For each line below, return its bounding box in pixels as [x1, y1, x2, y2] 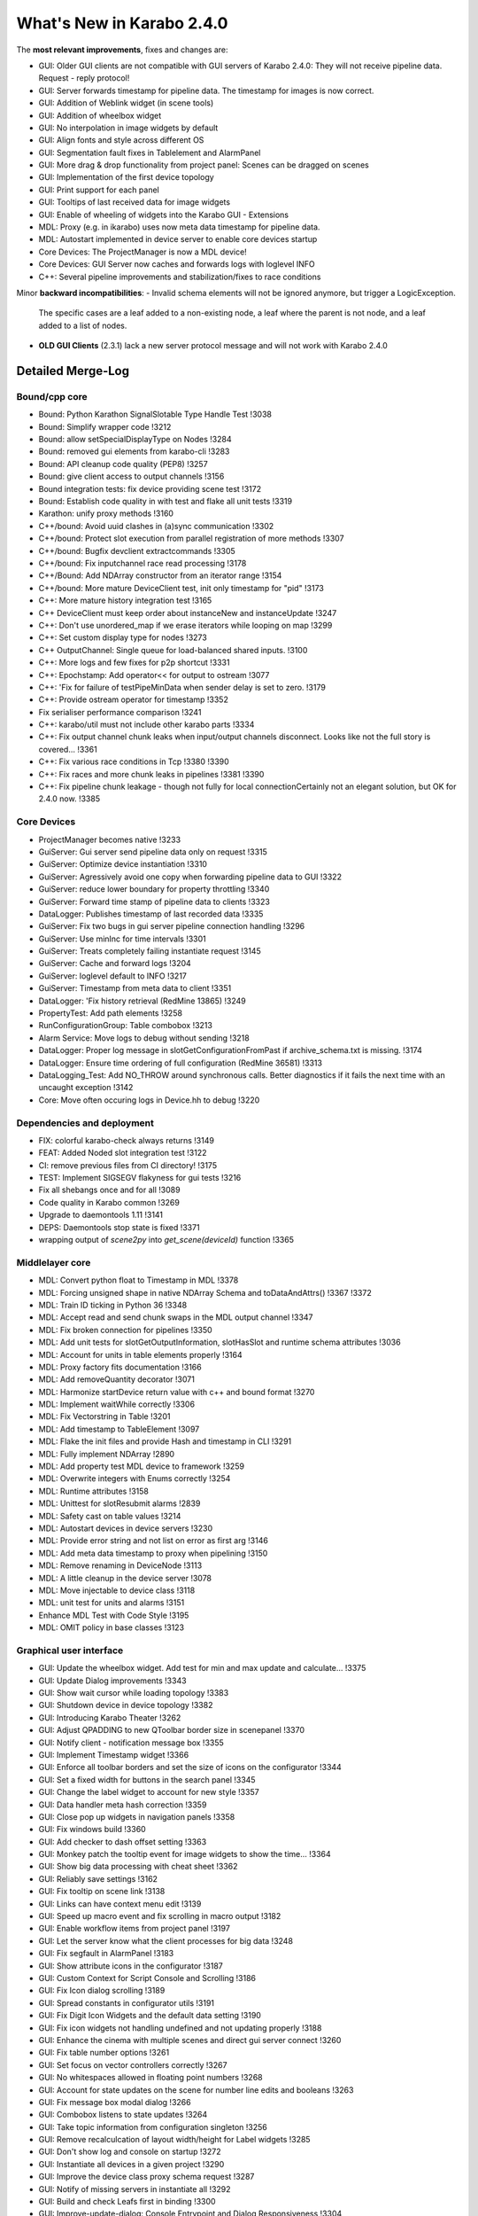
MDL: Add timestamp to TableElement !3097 [38, 1424, 200, 1434]
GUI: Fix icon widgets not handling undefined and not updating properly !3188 [38, 2022, 322, 2033]
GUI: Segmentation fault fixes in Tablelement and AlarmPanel [38, 147, 261, 158]
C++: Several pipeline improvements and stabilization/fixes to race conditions [38, 271, 321, 282]
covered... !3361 [38, 744, 97, 754]
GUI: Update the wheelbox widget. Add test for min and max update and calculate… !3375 [38, 1663, 366, 1674]
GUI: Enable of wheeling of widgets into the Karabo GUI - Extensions [38, 209, 289, 220]
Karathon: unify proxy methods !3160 [38, 508, 174, 519]
